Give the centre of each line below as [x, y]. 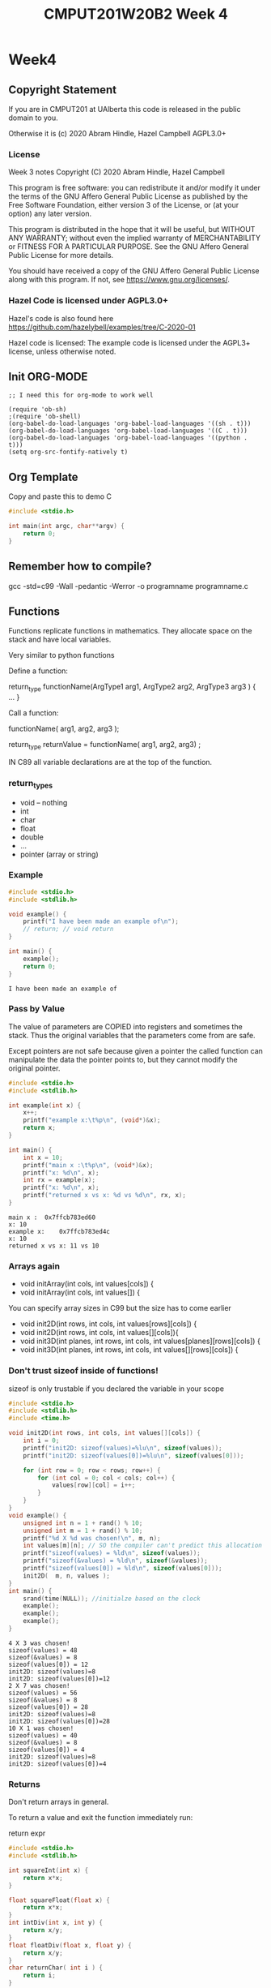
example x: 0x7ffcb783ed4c [59, 1231]
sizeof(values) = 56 [43, 1693]
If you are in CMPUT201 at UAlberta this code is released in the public [125, 109]
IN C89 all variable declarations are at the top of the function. [110, 762]
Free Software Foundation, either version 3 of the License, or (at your [124, 205]
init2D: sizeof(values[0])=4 [57, 1764]
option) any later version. [50, 214]
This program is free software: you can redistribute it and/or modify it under [134, 188]
